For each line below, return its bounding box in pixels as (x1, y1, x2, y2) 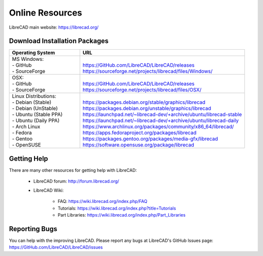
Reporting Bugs (9, 224, 57, 233)
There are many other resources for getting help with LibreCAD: (9, 167, 137, 173)
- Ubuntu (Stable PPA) (12, 111, 63, 118)
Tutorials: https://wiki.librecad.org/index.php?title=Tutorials (57, 205, 176, 211)
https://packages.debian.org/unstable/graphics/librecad (82, 105, 211, 112)
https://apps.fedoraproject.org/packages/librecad (82, 129, 197, 136)
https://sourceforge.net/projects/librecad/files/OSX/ (82, 87, 202, 93)
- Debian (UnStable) (12, 105, 58, 112)
